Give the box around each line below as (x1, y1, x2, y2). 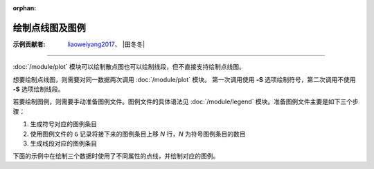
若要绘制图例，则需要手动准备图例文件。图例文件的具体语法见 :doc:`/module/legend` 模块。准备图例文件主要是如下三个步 (12, 97, 359, 106)
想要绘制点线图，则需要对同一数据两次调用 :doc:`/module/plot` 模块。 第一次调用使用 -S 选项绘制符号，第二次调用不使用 (12, 75, 356, 83)
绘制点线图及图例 (12, 21, 86, 34)
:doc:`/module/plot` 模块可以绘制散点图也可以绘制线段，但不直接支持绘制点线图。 (12, 63, 246, 71)
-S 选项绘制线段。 (12, 85, 64, 93)
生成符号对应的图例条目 (30, 120, 97, 128)
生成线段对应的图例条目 (30, 139, 97, 148)
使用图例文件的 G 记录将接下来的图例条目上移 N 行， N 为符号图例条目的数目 (30, 130, 246, 138)
